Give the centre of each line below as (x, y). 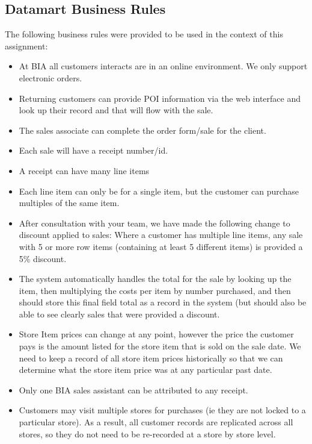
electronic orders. (50, 77)
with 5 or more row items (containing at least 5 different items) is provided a (161, 246)
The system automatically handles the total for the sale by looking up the (155, 279)
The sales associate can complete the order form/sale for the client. (142, 130)
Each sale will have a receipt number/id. (93, 150)
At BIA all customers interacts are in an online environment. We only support (163, 66)
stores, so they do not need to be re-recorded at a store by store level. (147, 433)
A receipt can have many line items (84, 170)
